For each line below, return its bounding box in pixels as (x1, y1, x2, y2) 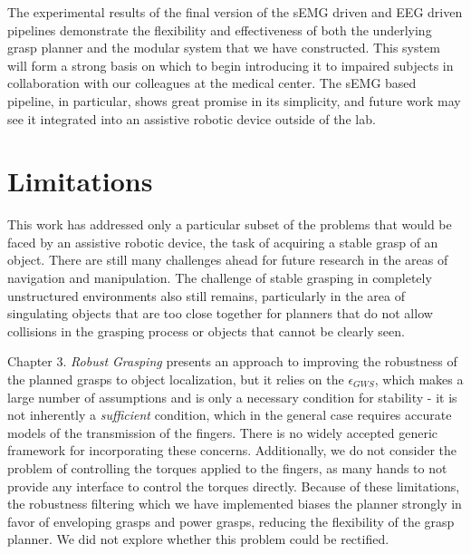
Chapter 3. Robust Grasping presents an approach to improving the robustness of (7, 352, 457, 371)
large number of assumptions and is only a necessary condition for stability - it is (7, 387, 457, 406)
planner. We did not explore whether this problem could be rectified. (7, 530, 389, 549)
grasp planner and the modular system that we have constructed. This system (7, 38, 440, 57)
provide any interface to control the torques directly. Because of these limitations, (7, 476, 460, 495)
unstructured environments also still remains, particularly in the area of (7, 286, 405, 305)
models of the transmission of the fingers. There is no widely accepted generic (7, 423, 438, 442)
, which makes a (374, 370, 464, 389)
